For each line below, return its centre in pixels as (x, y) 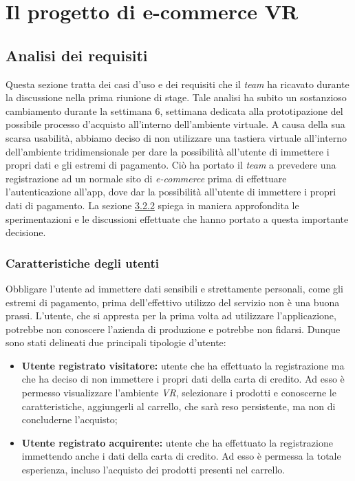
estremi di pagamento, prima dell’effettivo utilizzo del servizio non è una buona (173, 302)
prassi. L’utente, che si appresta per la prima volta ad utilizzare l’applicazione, (171, 316)
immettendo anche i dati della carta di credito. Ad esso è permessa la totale (181, 456)
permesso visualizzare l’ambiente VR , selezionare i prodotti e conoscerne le (179, 393)
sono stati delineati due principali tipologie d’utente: (116, 342)
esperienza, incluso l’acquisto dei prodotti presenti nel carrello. (153, 470)
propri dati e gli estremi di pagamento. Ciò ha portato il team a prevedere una (171, 165)
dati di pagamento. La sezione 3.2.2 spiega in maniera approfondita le (152, 205)
